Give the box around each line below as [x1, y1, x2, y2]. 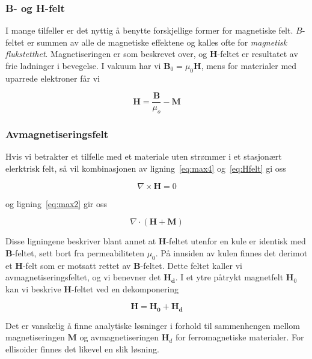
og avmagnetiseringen [79, 331, 159, 343]
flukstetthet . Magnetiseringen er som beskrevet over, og [5, 47, 207, 60]
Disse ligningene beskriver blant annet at [5, 235, 156, 247]
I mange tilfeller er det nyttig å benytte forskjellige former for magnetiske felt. [5, 24, 293, 37]
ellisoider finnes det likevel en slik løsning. [5, 343, 159, 355]
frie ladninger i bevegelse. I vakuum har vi [5, 59, 161, 71]
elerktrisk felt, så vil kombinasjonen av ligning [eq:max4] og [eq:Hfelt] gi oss [5, 162, 286, 175]
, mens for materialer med [201, 59, 297, 71]
